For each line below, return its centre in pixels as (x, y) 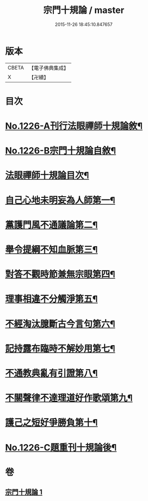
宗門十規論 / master (84, 10)
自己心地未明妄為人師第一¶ (60, 200)
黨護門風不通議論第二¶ (52, 225)
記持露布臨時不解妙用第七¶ (60, 348)
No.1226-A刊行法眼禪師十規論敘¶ (74, 126)
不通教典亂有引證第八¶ (52, 373)
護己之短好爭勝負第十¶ (52, 423)
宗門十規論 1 (24, 492)
